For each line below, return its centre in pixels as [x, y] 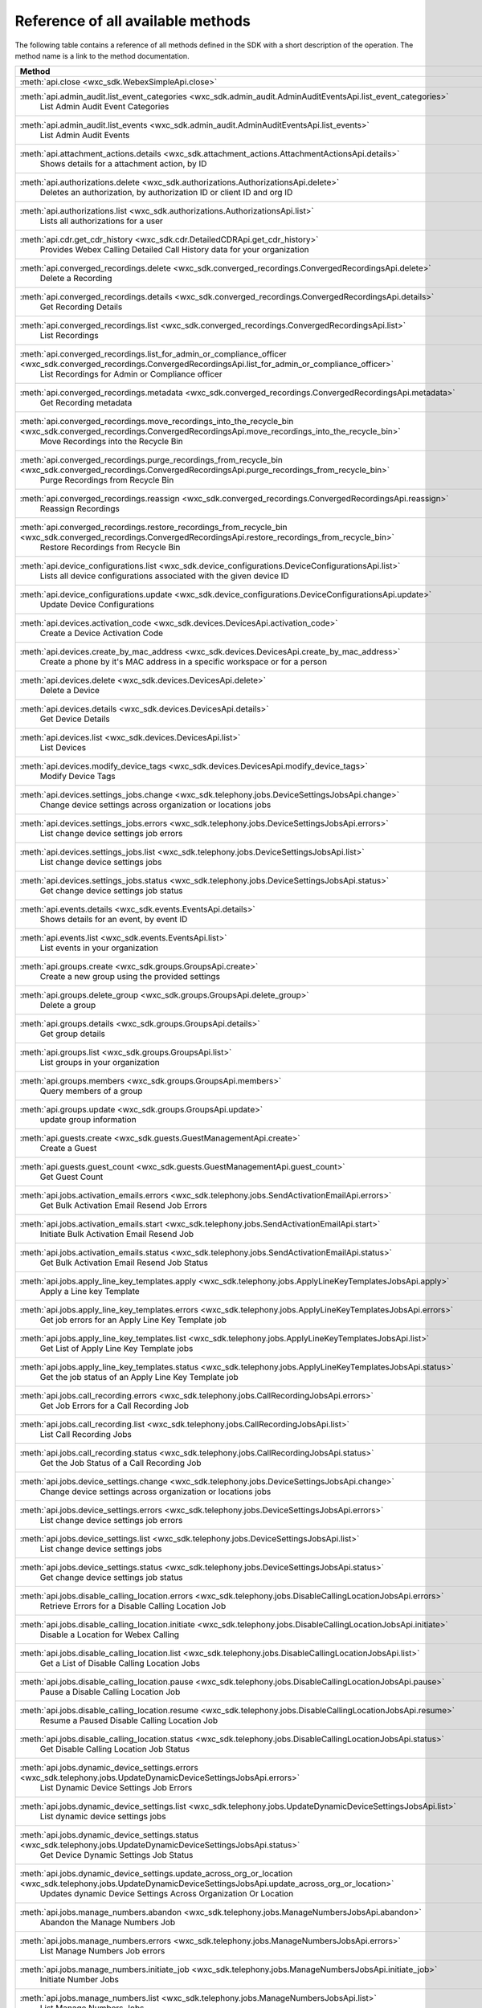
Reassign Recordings [80, 508]
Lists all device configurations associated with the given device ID [164, 576]
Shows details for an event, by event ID [114, 920]
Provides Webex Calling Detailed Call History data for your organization [174, 250]
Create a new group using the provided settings [130, 977]
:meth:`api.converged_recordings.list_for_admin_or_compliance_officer [153, 354]
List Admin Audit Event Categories [104, 107]
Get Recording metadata [86, 403]
